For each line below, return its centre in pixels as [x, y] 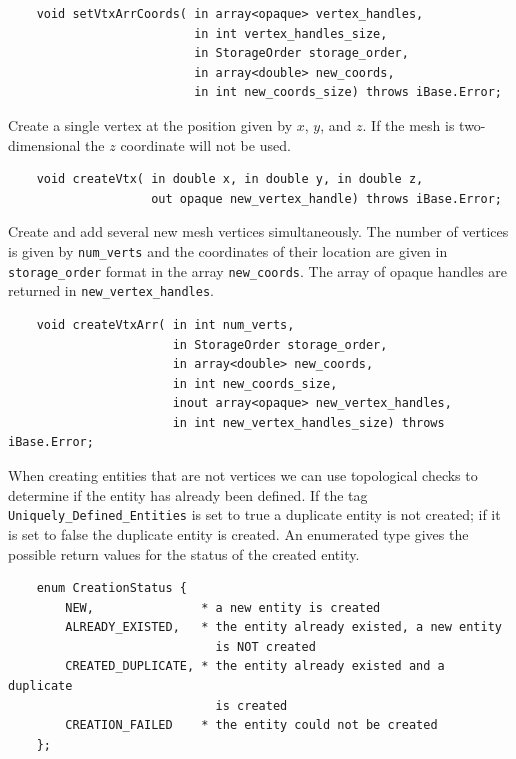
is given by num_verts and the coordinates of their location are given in [228, 250]
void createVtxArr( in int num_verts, [165, 324]
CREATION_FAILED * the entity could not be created [251, 725]
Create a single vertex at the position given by [150, 124]
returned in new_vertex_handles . [111, 290]
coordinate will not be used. [205, 144]
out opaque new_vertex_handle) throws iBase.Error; [326, 198]
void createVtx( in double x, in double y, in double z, [230, 179]
